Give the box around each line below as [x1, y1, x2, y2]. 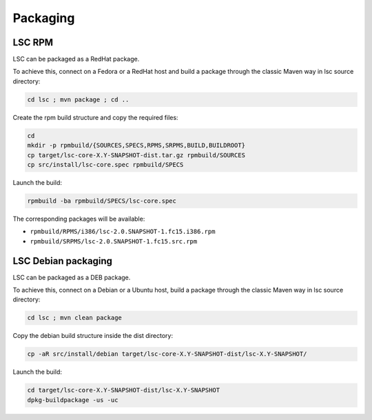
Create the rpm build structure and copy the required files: [12, 113, 178, 121]
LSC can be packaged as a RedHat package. [12, 55, 140, 63]
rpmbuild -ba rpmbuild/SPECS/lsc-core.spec [27, 197, 177, 205]
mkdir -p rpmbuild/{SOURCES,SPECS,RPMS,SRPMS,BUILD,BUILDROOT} [27, 141, 246, 150]
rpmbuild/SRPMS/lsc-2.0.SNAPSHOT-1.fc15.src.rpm [30, 237, 198, 245]
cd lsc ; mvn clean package [27, 314, 122, 322]
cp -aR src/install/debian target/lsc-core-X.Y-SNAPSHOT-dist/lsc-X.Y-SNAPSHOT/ [27, 350, 307, 358]
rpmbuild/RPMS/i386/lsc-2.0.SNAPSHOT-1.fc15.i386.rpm [30, 228, 216, 236]
